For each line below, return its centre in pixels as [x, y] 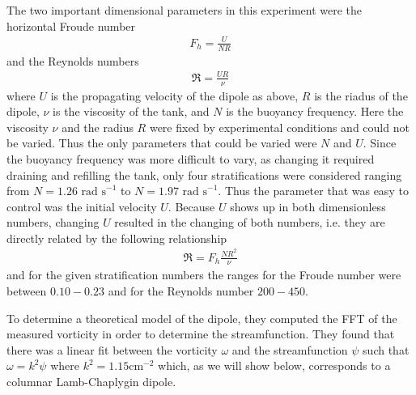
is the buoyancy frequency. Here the [315, 111]
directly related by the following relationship [117, 238]
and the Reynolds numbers [73, 60]
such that [386, 349]
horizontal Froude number [71, 25]
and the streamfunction [290, 349]
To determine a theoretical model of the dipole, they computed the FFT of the [202, 318]
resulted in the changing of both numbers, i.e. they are [250, 222]
